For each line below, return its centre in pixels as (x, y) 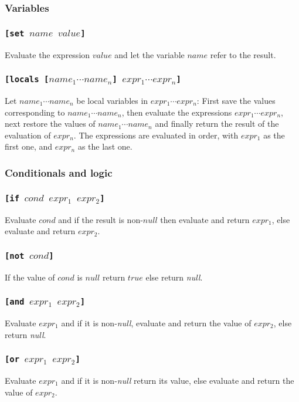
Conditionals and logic (59, 172)
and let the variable (149, 54)
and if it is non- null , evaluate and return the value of (156, 322)
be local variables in (112, 100)
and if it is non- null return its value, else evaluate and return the (178, 380)
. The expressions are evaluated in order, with (156, 135)
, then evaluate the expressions (177, 112)
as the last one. (105, 146)
